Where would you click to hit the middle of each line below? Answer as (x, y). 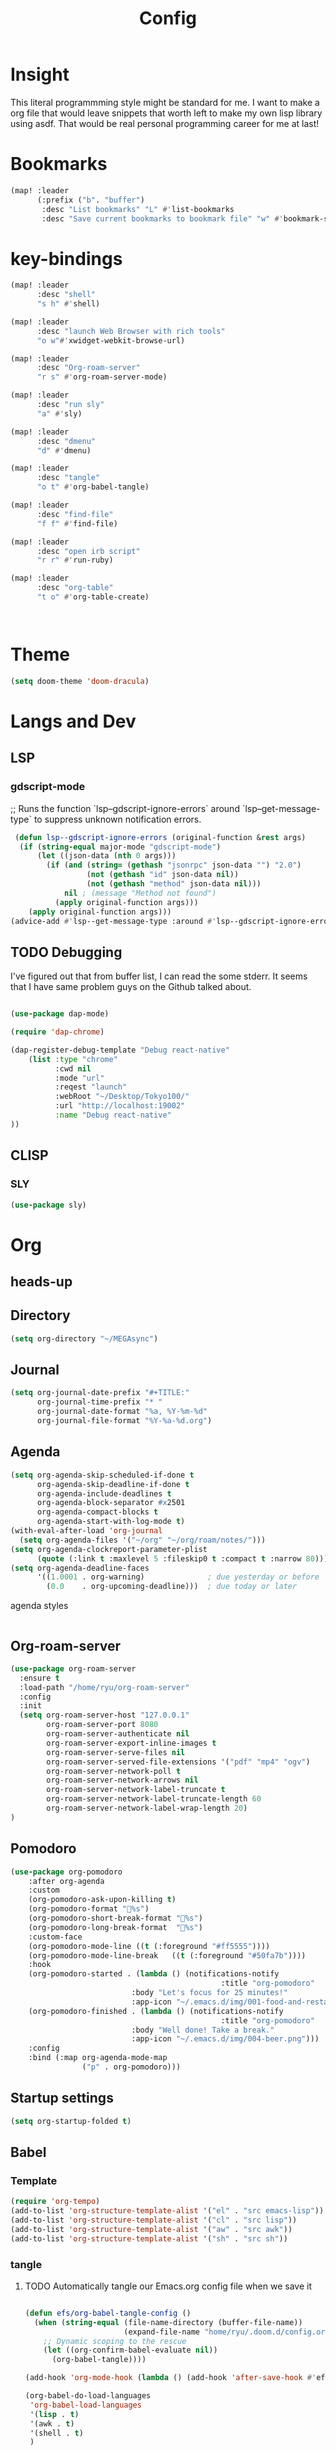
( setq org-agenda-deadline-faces (80, 1568)
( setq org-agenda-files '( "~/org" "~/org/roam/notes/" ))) (143, 1540)
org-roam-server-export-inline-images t (131, 1743)
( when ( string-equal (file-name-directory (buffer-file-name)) (168, 2322)
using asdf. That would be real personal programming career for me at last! (165, 123)
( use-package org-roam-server (73, 1668)
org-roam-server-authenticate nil (118, 1734)
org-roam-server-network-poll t (114, 1771)
